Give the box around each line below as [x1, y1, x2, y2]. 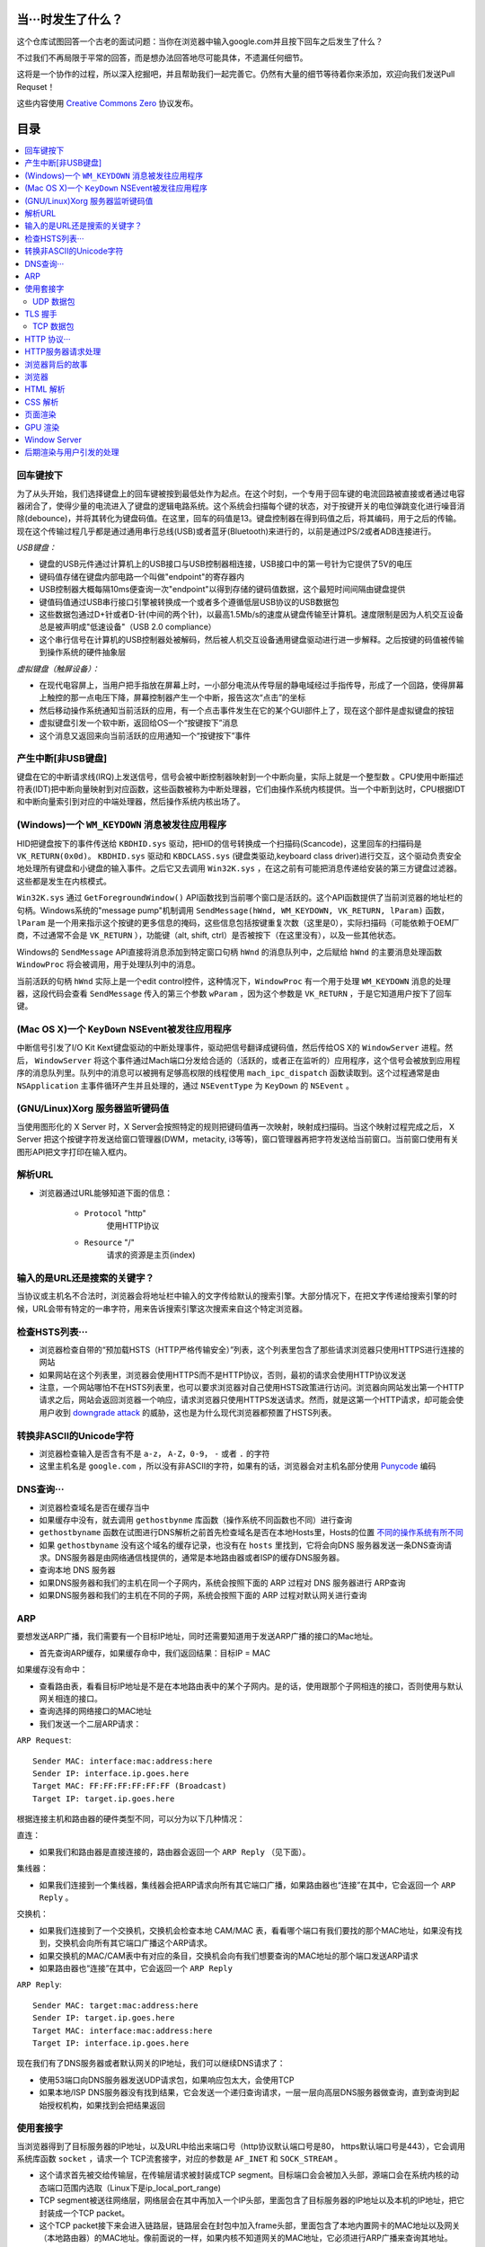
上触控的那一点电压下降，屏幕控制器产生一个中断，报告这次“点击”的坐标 [39, 692, 306, 703]
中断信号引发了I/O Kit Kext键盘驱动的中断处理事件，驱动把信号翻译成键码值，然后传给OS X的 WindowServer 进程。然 [16, 1043, 454, 1053]
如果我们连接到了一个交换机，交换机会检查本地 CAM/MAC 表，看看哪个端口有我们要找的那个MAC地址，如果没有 [39, 1924, 455, 1936]
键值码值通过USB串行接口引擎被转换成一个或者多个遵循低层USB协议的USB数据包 [39, 596, 339, 607]
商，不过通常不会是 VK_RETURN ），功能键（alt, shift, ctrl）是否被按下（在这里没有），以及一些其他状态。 [16, 930, 401, 941]
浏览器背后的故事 [24, 359, 88, 369]
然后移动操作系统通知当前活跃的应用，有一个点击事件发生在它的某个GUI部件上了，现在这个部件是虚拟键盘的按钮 [39, 705, 454, 715]
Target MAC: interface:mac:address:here [32, 2025, 213, 2036]
